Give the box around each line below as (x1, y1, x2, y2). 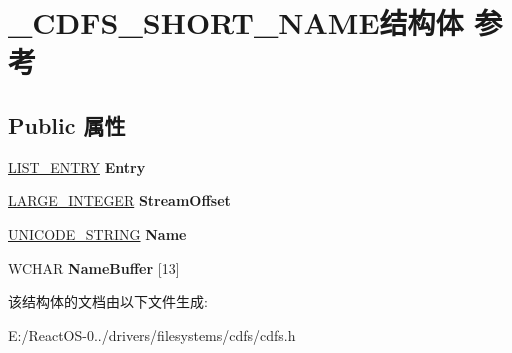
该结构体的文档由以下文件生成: (8, 291, 208, 312)
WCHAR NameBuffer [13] (8, 257, 180, 278)
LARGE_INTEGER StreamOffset (8, 190, 231, 211)
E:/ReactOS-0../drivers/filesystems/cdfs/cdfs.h (8, 324, 296, 345)
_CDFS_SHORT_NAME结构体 (8, 2, 464, 43)
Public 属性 (8, 109, 126, 140)
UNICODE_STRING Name (8, 223, 187, 244)
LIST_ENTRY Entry (8, 156, 146, 177)
